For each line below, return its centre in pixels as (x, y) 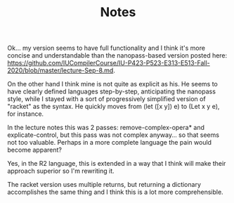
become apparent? (34, 150)
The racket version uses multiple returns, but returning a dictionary (104, 185)
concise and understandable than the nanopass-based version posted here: (117, 55)
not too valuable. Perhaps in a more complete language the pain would (110, 143)
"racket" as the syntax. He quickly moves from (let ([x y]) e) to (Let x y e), (113, 107)
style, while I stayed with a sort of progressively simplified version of (106, 99)
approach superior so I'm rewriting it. (61, 171)
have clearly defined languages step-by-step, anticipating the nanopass (112, 91)
